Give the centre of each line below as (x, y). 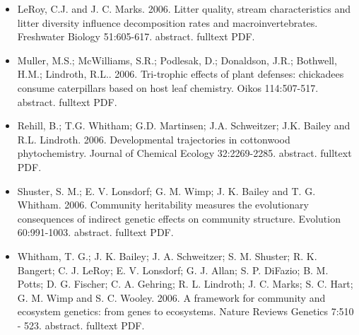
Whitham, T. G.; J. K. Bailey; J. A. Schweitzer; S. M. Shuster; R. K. (167, 255)
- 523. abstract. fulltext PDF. (81, 325)
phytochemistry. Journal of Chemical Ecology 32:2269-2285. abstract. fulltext (184, 153)
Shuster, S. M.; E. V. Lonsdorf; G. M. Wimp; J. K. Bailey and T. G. (166, 190)
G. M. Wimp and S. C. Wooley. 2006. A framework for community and (171, 297)
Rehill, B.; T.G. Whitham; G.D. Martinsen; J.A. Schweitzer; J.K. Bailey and (184, 125)
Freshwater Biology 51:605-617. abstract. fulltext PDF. (136, 36)
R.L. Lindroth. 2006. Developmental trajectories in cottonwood (154, 139)
